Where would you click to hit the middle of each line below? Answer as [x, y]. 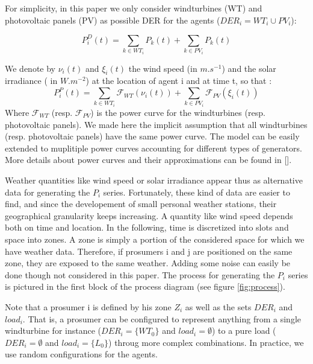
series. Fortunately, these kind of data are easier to [197, 192]
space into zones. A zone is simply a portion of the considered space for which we [155, 239]
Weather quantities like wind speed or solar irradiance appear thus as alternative [154, 180]
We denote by [30, 68]
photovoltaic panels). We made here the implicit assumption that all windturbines [156, 124]
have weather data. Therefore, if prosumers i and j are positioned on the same [149, 251]
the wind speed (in [163, 68]
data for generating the [48, 192]
